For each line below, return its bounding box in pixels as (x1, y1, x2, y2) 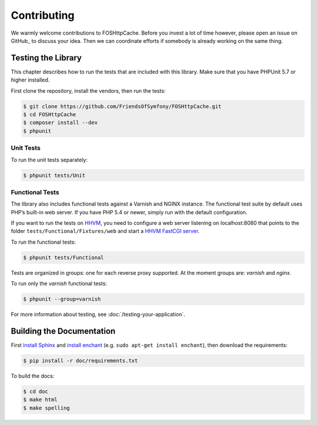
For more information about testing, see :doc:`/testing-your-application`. (11, 311, 186, 318)
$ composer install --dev (23, 119, 98, 126)
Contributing (11, 9, 75, 22)
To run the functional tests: (11, 238, 76, 245)
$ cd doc (23, 388, 49, 394)
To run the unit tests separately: (11, 156, 88, 163)
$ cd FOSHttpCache (23, 112, 76, 117)
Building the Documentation (11, 326, 116, 336)
